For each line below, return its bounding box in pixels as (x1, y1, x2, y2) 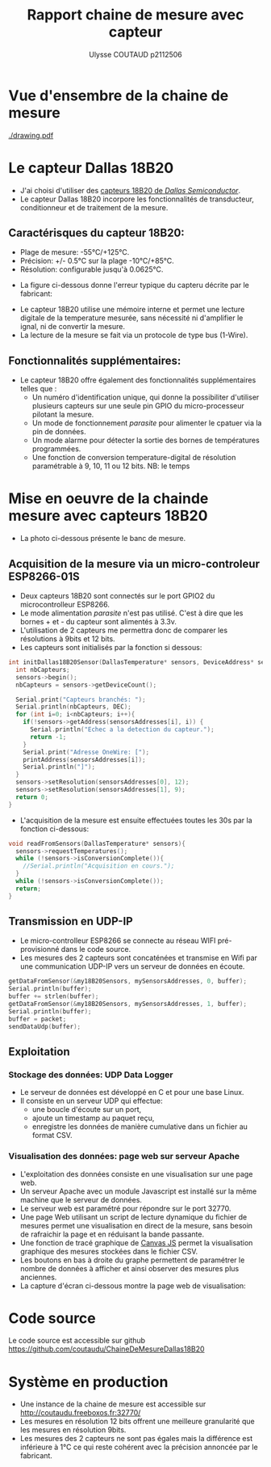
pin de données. (31, 427, 86, 437)
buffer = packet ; (8, 1015, 67, 1023)
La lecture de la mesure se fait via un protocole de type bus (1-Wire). (19, 330, 248, 340)
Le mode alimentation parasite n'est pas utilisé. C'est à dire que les (19, 608, 244, 618)
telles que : (19, 384, 57, 394)
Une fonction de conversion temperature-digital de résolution (31, 453, 236, 463)
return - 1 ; (29, 733, 67, 741)
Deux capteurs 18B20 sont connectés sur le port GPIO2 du (19, 591, 215, 600)
